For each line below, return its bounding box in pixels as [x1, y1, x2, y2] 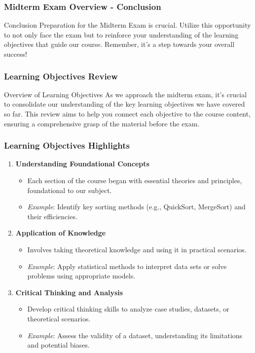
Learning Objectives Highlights [4, 139, 130, 152]
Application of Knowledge [15, 228, 106, 238]
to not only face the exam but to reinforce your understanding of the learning [4, 29, 239, 39]
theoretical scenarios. [27, 313, 91, 323]
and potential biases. [27, 340, 90, 350]
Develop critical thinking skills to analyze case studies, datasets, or [27, 304, 229, 314]
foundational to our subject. [27, 185, 112, 195]
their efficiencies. [27, 211, 77, 221]
